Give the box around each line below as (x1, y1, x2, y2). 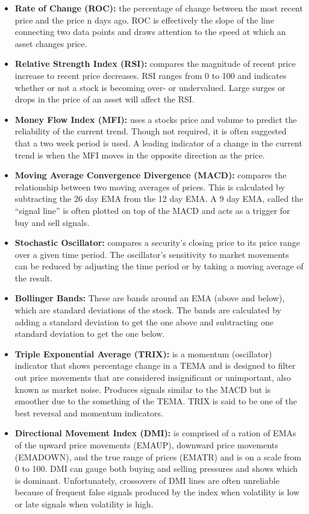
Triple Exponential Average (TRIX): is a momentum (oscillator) (14, 347, 272, 360)
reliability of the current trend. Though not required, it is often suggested (14, 125, 287, 137)
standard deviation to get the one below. (14, 327, 165, 340)
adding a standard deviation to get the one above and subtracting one (14, 315, 274, 328)
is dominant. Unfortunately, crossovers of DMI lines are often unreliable (14, 474, 279, 486)
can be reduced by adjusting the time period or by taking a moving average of (14, 260, 304, 272)
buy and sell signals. (14, 216, 90, 228)
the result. (14, 271, 53, 284)
